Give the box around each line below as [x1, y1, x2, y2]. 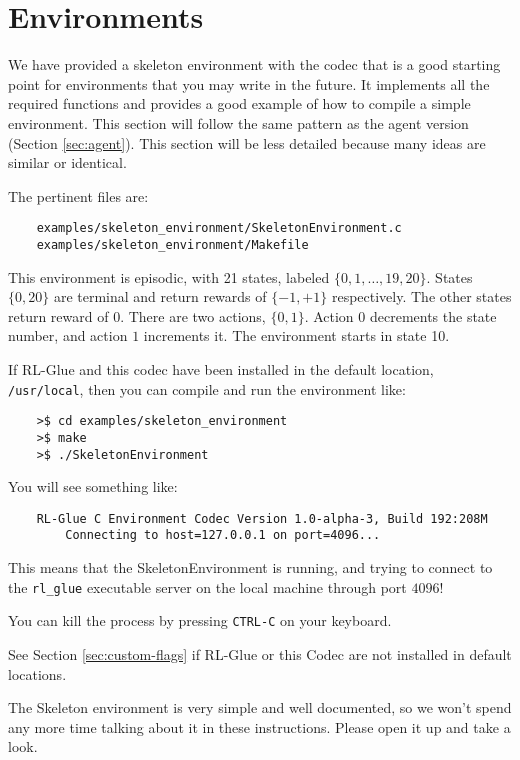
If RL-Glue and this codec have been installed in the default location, [8, 358, 434, 379]
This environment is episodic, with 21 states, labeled [8, 266, 330, 287]
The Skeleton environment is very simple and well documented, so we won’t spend [8, 697, 512, 718]
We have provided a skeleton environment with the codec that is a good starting [8, 54, 501, 75]
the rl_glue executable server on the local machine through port [8, 576, 407, 597]
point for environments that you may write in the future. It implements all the [8, 73, 490, 94]
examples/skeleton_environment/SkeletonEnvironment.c [36, 221, 402, 236]
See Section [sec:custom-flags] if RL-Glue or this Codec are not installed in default [8, 644, 512, 664]
